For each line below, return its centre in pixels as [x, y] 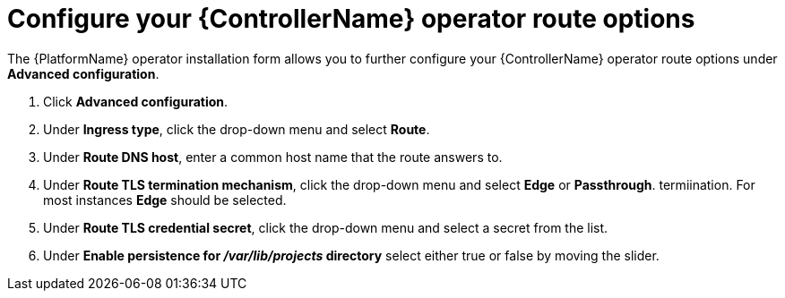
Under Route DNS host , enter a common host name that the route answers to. [273, 157]
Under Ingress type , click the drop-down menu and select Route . [237, 129]
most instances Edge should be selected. [165, 200]
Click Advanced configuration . [136, 101]
